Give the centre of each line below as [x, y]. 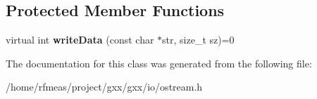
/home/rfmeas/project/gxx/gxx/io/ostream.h [104, 87]
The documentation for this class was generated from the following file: [159, 63]
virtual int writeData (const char [80, 40]
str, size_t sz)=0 [198, 40]
